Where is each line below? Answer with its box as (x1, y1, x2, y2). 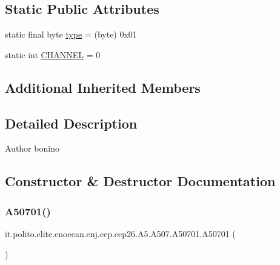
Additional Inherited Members (5, 78, 201, 96)
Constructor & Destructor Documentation (5, 172, 276, 190)
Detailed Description (5, 113, 138, 132)
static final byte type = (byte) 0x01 (5, 28, 137, 41)
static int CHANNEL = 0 (5, 48, 101, 61)
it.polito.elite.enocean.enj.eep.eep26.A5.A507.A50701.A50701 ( (5, 227, 236, 240)
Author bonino (5, 142, 59, 155)
